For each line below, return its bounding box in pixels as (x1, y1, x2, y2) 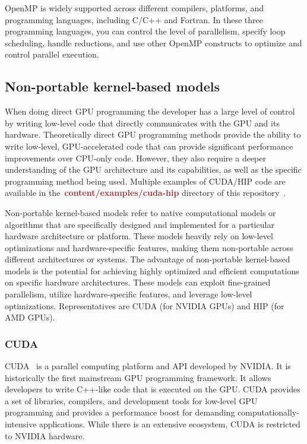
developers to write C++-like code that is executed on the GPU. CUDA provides (5, 383, 300, 395)
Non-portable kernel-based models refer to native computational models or (5, 206, 276, 218)
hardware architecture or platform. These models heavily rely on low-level (5, 230, 273, 242)
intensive (5, 418, 37, 430)
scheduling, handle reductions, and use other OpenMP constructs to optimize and (5, 36, 302, 49)
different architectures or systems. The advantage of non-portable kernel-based (5, 253, 290, 265)
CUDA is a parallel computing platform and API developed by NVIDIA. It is (5, 360, 291, 372)
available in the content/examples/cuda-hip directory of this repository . (5, 186, 286, 199)
